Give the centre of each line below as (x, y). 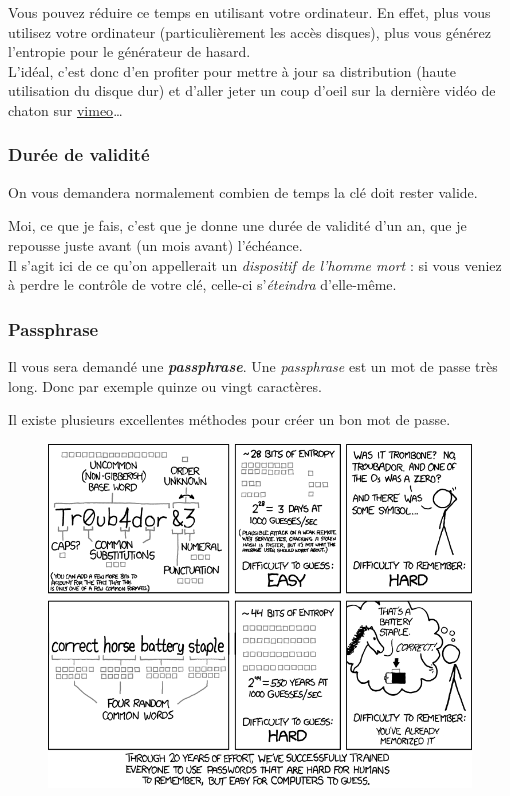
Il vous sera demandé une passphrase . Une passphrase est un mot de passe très (253, 365)
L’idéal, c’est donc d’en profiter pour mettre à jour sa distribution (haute (232, 70)
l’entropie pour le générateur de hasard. (129, 51)
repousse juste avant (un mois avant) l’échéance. (155, 244)
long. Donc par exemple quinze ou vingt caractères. (165, 385)
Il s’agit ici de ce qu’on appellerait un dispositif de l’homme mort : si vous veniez (255, 264)
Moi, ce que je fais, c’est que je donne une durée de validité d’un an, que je (237, 225)
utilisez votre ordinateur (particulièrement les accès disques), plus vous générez (249, 31)
